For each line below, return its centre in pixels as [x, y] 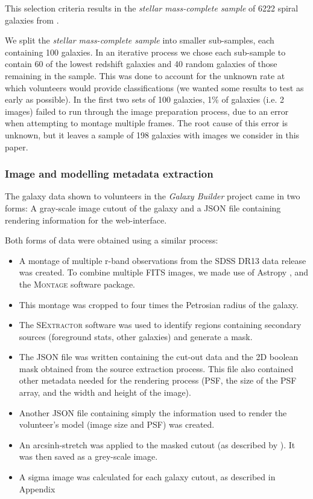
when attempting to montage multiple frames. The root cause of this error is [147, 123]
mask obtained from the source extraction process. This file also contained [156, 368]
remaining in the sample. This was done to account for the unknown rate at [145, 75]
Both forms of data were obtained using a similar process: [112, 240]
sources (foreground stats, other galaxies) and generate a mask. [136, 336]
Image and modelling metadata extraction [109, 174]
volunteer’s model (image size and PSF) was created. [117, 424]
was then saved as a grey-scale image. [88, 456]
